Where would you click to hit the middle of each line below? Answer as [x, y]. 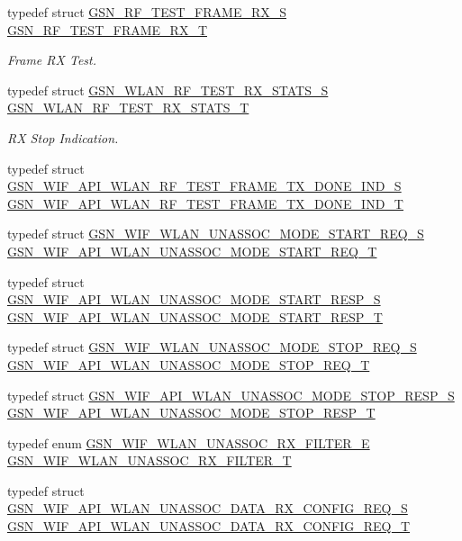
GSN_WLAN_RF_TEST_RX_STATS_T [128, 108]
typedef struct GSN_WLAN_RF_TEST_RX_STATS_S [168, 90]
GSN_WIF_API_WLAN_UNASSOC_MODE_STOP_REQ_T [189, 364]
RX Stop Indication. [63, 137]
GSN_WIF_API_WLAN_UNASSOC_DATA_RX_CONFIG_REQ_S [208, 508]
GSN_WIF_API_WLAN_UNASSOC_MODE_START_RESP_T [195, 316]
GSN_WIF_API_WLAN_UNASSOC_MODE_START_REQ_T [192, 251]
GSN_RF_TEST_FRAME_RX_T [107, 29]
